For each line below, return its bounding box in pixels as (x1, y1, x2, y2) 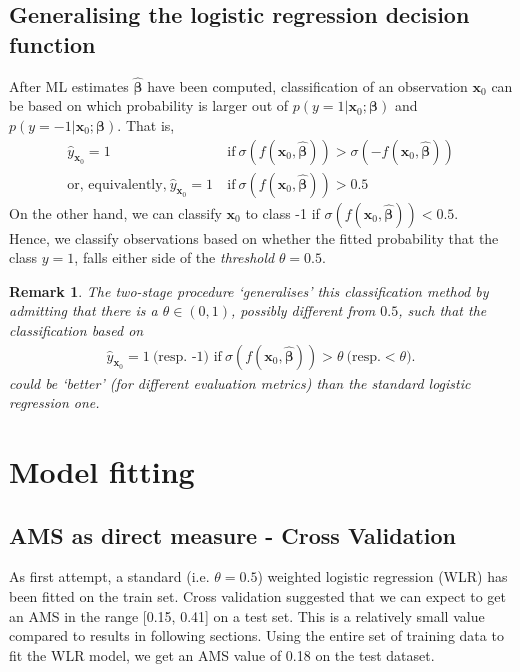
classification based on (9, 320, 144, 341)
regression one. (9, 392, 100, 413)
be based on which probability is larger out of (9, 95, 289, 116)
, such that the (398, 300, 487, 321)
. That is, (117, 115, 175, 135)
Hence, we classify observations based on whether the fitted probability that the (9, 227, 499, 248)
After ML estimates (9, 75, 129, 96)
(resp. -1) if (152, 349, 222, 364)
